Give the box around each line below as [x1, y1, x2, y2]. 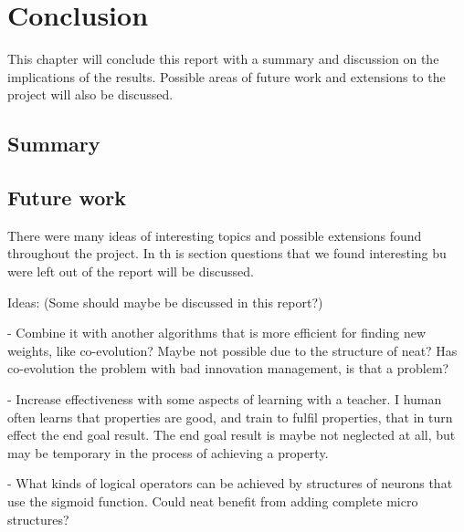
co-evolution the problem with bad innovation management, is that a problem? [7, 359, 449, 378]
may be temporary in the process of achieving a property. [7, 443, 329, 462]
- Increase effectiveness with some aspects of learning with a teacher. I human [7, 390, 442, 409]
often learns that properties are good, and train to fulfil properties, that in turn [7, 407, 453, 426]
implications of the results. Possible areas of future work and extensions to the [7, 67, 446, 86]
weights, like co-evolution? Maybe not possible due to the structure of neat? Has [7, 340, 458, 360]
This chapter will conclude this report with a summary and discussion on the [7, 49, 439, 68]
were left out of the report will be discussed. [7, 262, 254, 281]
